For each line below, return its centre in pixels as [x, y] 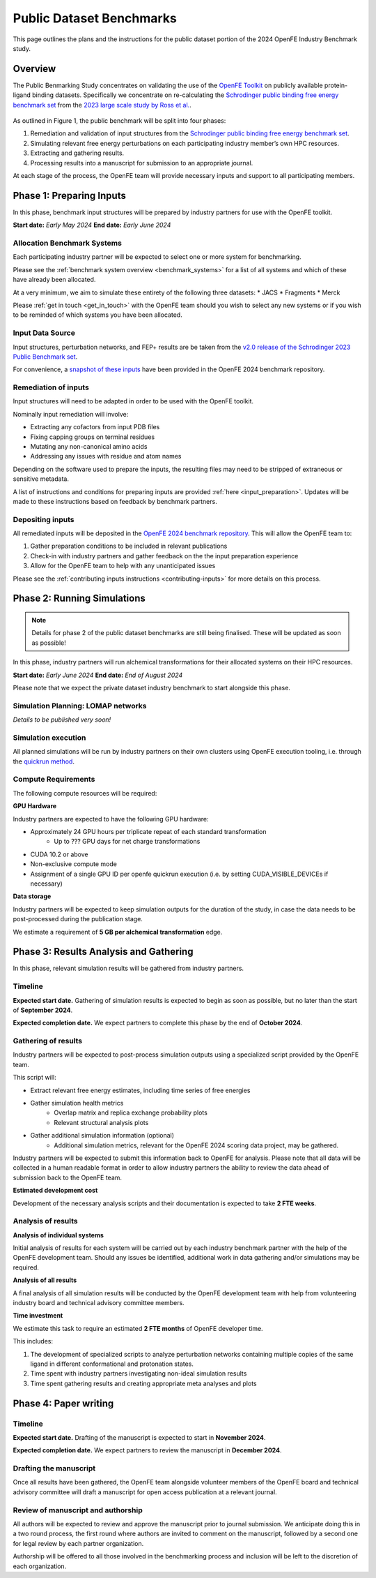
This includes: [33, 1341]
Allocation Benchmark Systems [67, 243]
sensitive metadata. [41, 479]
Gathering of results [48, 1041]
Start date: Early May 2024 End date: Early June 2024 [92, 225]
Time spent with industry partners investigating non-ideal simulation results [139, 1374]
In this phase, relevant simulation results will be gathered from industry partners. [128, 968]
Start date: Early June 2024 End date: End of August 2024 [98, 675]
